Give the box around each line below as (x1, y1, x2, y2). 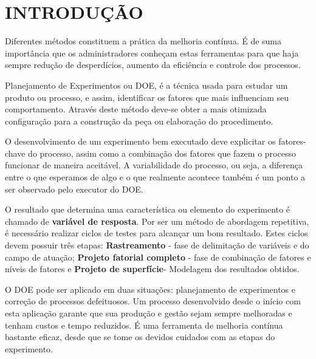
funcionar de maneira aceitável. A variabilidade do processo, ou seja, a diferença (5, 159, 303, 171)
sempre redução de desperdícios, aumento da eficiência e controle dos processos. (5, 58, 301, 71)
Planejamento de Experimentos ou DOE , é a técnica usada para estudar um (5, 78, 288, 91)
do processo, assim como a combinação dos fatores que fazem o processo (28, 146, 296, 159)
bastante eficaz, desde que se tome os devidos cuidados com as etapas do (5, 330, 275, 343)
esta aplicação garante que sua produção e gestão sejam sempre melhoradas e (5, 307, 292, 319)
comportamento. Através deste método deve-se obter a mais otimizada (5, 103, 267, 115)
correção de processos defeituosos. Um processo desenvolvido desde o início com (5, 295, 301, 307)
